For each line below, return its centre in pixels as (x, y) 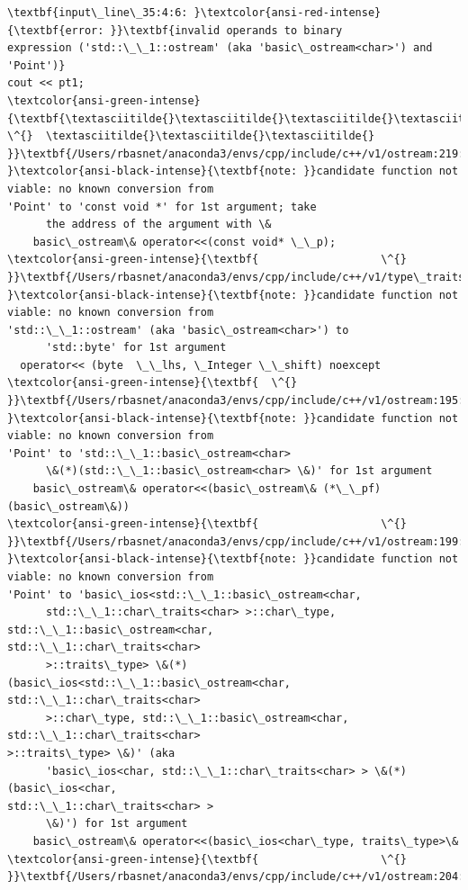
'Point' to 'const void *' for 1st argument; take (162, 207)
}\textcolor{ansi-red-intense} (288, 13)
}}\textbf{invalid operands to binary (226, 30)
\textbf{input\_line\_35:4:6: (98, 13)
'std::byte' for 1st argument (136, 348)
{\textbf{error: (56, 30)
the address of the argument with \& (158, 225)
